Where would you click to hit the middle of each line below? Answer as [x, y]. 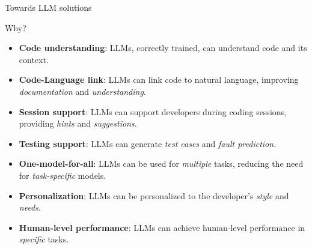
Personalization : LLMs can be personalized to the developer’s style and [154, 195]
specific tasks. [44, 239]
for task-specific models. [63, 175]
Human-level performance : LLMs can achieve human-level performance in [162, 227]
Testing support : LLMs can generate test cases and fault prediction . [148, 143]
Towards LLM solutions [48, 7]
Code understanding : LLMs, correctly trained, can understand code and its [163, 48]
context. [34, 59]
